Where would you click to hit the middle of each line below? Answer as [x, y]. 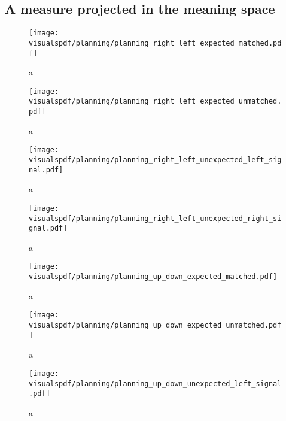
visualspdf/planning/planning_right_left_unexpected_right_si [155, 218]
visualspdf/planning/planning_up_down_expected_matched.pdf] [153, 277]
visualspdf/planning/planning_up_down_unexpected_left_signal [155, 384]
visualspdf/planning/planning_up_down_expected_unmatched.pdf [155, 325]
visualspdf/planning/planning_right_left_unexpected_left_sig [155, 160]
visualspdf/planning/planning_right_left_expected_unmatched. [155, 102]
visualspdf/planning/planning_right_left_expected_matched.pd [155, 43]
